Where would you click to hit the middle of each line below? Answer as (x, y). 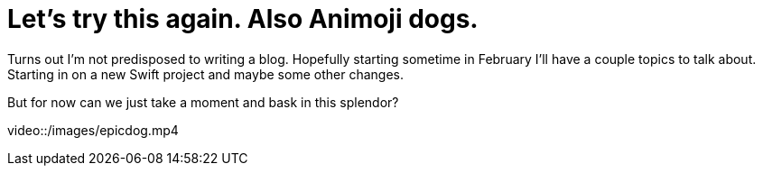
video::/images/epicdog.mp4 (93, 130)
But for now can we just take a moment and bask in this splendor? (203, 102)
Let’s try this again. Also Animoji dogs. (243, 19)
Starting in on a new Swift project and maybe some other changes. (205, 74)
